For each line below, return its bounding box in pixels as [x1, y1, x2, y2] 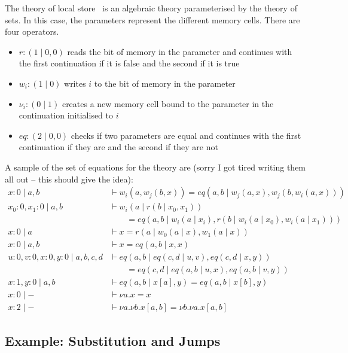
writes [64, 77, 86, 89]
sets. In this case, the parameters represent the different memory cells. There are [5, 13, 300, 26]
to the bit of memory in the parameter [94, 77, 236, 89]
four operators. [5, 25, 59, 38]
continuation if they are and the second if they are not [19, 141, 218, 153]
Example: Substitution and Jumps [5, 331, 221, 349]
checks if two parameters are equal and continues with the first [71, 129, 301, 141]
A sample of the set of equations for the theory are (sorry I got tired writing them [5, 160, 306, 173]
